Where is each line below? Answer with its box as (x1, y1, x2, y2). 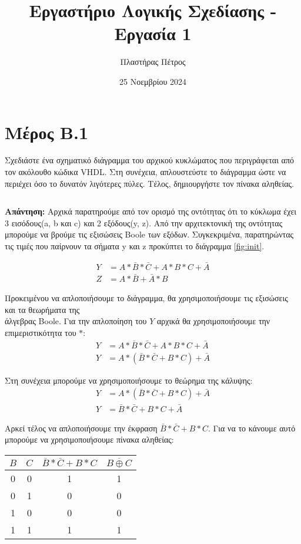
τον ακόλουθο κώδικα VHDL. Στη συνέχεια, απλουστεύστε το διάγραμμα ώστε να (5, 166, 286, 178)
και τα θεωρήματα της (5, 303, 80, 315)
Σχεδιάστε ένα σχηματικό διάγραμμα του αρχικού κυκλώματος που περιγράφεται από (5, 154, 294, 166)
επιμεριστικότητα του (5, 326, 76, 338)
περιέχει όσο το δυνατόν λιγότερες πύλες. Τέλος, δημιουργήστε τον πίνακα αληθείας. (5, 177, 295, 189)
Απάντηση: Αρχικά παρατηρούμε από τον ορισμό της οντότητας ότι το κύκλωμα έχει (5, 205, 297, 217)
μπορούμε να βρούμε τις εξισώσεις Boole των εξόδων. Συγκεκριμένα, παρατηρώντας (5, 228, 294, 240)
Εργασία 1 (114, 21, 192, 45)
